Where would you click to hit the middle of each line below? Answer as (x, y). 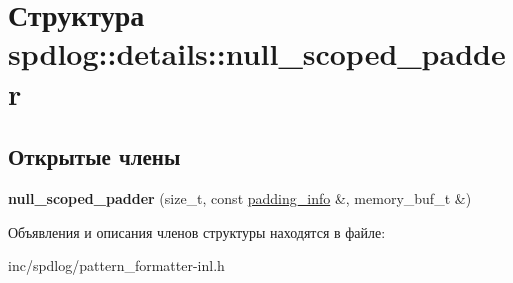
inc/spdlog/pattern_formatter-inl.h (116, 265)
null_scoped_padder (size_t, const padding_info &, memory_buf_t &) (240, 197)
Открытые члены (94, 156)
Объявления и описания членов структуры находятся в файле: (197, 231)
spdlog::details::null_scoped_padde (257, 53)
